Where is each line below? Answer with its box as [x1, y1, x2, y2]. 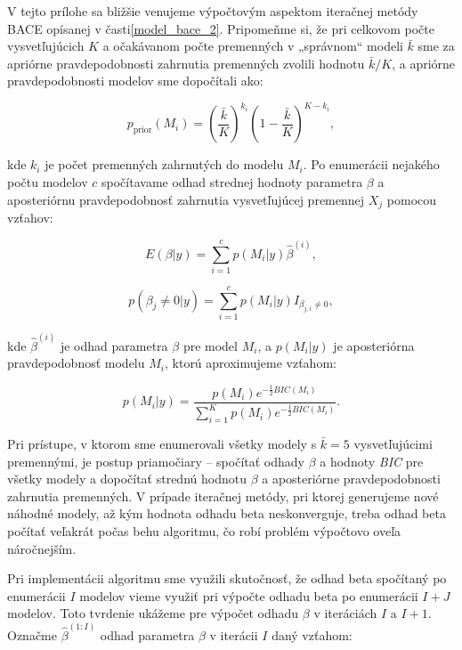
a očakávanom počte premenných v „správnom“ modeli [102, 37, 403, 55]
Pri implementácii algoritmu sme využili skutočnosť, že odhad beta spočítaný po [7, 569, 447, 588]
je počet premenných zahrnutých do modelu [45, 155, 284, 174]
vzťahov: [7, 208, 53, 227]
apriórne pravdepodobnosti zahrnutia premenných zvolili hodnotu [7, 53, 365, 72]
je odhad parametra [60, 336, 168, 354]
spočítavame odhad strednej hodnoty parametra [101, 173, 363, 191]
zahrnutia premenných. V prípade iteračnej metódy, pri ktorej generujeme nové [7, 486, 439, 505]
